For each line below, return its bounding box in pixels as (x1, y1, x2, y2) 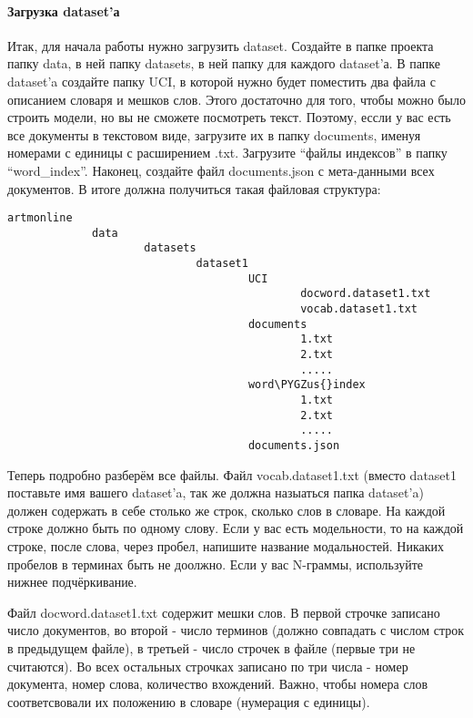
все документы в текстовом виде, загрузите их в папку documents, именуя (7, 125, 421, 144)
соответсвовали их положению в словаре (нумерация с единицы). (7, 692, 370, 711)
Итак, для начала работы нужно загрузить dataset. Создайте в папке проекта (7, 36, 434, 55)
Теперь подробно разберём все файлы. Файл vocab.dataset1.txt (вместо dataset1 (7, 465, 458, 484)
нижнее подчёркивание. (7, 572, 137, 591)
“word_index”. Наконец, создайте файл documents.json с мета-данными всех (7, 160, 435, 179)
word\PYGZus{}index (247, 378, 366, 392)
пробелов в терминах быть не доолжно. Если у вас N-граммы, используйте (7, 554, 424, 573)
